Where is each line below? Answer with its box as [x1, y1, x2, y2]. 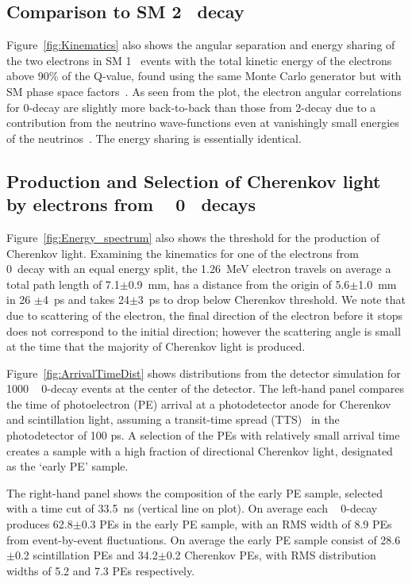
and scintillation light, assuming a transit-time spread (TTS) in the [6, 411, 340, 428]
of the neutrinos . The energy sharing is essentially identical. [6, 129, 302, 146]
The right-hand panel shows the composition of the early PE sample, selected [6, 484, 383, 501]
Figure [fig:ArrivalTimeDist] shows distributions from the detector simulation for [6, 364, 401, 381]
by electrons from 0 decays [6, 192, 256, 217]
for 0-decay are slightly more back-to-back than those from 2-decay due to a [6, 98, 376, 115]
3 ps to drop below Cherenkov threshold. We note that [137, 291, 406, 308]
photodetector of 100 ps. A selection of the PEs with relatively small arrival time [6, 427, 400, 444]
